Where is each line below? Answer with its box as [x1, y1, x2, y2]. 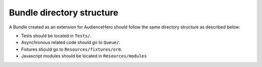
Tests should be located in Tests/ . [21, 33, 92, 39]
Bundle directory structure [9, 7, 118, 18]
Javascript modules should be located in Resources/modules [21, 53, 147, 59]
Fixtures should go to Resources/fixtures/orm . [21, 46, 122, 52]
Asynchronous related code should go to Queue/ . [21, 40, 121, 45]
